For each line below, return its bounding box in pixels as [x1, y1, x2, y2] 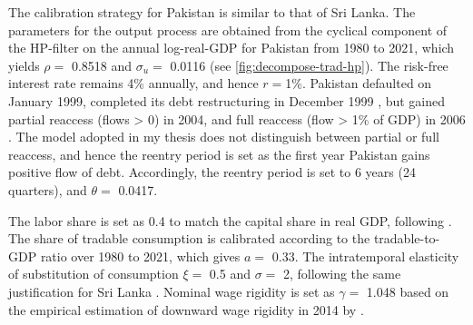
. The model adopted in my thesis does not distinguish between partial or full [8, 127, 439, 146]
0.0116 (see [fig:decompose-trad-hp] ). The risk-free [170, 55, 448, 74]
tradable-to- [373, 229, 440, 248]
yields [8, 55, 40, 74]
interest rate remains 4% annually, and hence [8, 74, 259, 93]
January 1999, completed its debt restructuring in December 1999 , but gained [8, 91, 446, 110]
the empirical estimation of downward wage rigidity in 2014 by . [8, 300, 364, 319]
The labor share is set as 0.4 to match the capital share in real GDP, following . [8, 211, 452, 230]
